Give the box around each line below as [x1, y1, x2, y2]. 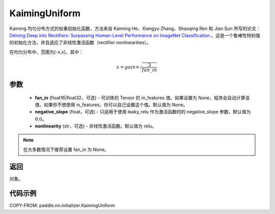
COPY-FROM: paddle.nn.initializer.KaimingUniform [9, 202, 116, 208]
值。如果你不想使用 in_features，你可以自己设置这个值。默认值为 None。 [35, 102, 188, 108]
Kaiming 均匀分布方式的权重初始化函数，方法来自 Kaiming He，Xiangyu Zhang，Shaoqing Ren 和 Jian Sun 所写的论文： [9, 25, 261, 32]
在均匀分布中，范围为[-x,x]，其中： [9, 49, 84, 55]
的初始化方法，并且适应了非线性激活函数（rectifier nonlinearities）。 [9, 40, 151, 46]
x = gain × [116, 64, 140, 70]
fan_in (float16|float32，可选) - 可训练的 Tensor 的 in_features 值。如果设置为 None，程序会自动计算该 [35, 95, 250, 101]
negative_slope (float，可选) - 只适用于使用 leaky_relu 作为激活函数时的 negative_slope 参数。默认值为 [35, 109, 251, 115]
